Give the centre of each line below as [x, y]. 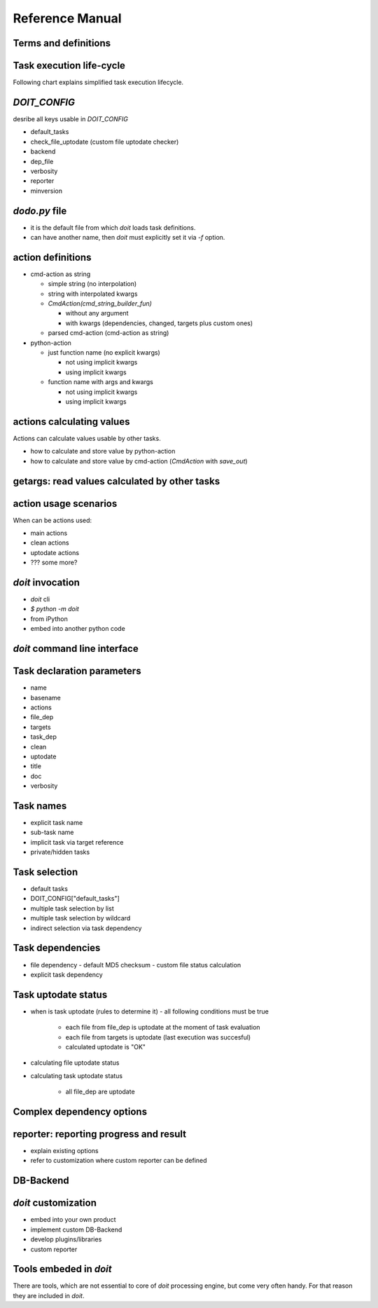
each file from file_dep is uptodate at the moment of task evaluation [163, 1028]
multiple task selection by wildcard [80, 918]
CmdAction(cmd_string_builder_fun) [100, 304]
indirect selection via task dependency [86, 928]
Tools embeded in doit [62, 1269]
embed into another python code [78, 629]
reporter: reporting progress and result [100, 1134]
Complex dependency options [80, 1111]
